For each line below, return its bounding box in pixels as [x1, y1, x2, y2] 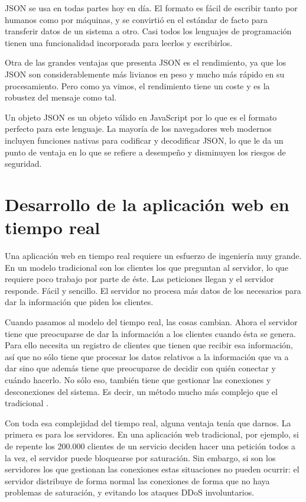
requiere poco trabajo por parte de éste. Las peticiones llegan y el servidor [5, 273, 274, 285]
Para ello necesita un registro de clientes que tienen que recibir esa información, [5, 339, 293, 351]
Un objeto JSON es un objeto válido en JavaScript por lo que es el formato [5, 111, 277, 123]
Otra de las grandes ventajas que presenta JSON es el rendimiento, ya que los [5, 56, 286, 69]
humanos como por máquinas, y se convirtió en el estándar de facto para [5, 13, 268, 25]
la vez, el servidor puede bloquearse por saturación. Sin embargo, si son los [5, 451, 276, 464]
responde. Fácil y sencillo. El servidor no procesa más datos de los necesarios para [5, 284, 301, 296]
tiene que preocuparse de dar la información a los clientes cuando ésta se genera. [5, 327, 296, 339]
